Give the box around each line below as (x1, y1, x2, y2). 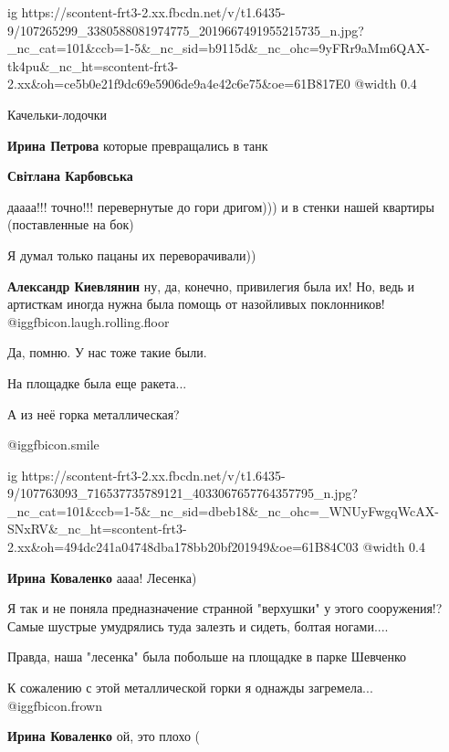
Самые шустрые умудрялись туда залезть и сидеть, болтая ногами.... (7, 616, 389, 635)
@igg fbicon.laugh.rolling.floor (7, 312, 170, 331)
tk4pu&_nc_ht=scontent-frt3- (7, 56, 179, 75)
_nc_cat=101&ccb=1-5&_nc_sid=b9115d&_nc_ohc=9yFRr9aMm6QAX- (7, 38, 430, 58)
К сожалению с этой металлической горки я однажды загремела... (7, 678, 373, 697)
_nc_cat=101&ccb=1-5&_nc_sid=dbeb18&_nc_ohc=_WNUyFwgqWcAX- (7, 501, 439, 520)
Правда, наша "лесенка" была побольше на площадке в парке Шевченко (7, 647, 407, 666)
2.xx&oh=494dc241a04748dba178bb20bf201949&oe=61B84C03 (7, 537, 359, 556)
